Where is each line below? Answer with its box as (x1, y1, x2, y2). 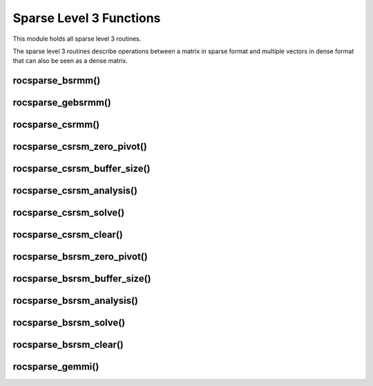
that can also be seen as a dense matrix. (12, 57, 128, 65)
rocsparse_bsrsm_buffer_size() (12, 273, 151, 284)
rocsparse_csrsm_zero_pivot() (12, 141, 148, 153)
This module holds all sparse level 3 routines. (12, 35, 142, 43)
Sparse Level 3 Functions (12, 10, 161, 26)
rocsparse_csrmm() (12, 119, 100, 131)
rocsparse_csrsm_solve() (12, 207, 125, 219)
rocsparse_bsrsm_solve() (12, 317, 126, 329)
